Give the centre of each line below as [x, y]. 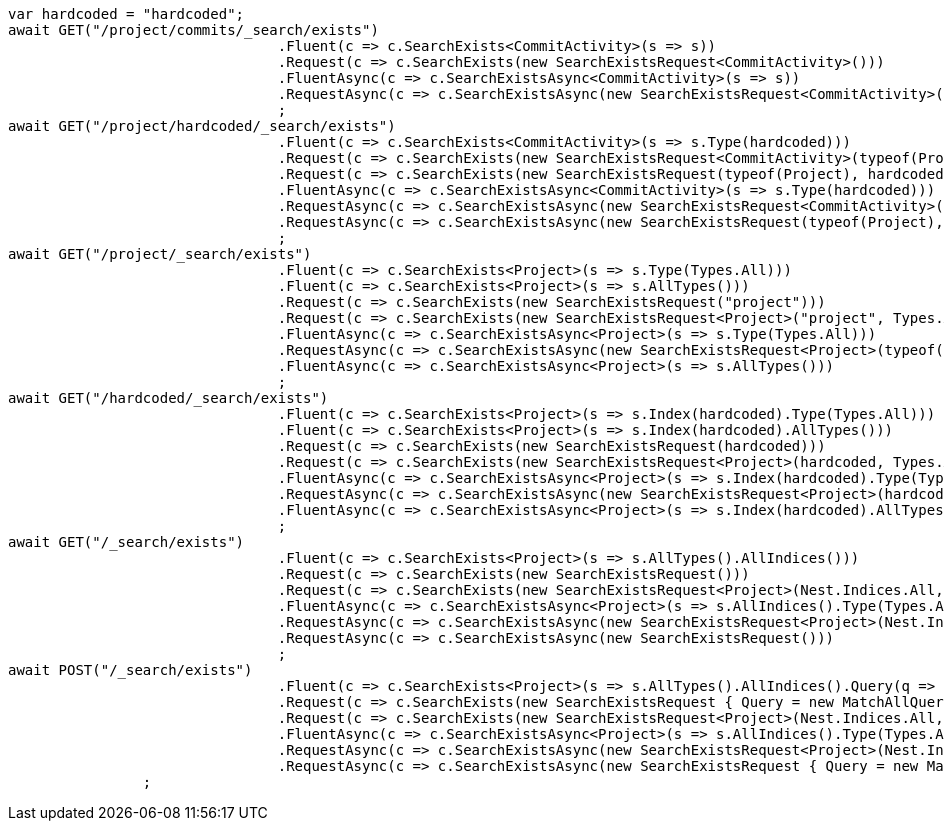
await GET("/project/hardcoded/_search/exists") [202, 126]
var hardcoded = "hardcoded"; [126, 14]
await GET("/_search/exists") [126, 542]
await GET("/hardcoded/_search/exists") [168, 398]
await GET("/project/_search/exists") [160, 254]
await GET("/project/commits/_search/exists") [193, 30]
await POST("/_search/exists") [130, 670]
